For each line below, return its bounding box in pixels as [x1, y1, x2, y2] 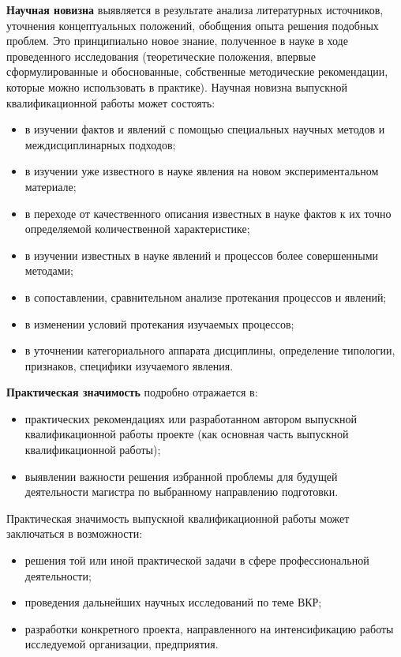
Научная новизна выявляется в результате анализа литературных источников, [6, 2, 384, 17]
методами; [24, 262, 73, 279]
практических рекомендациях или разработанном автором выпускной [24, 410, 357, 426]
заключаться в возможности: [6, 525, 143, 542]
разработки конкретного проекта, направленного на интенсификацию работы [24, 620, 394, 636]
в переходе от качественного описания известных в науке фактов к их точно [24, 205, 392, 221]
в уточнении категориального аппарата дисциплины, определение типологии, [24, 342, 395, 359]
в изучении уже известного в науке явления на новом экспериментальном [24, 163, 379, 179]
